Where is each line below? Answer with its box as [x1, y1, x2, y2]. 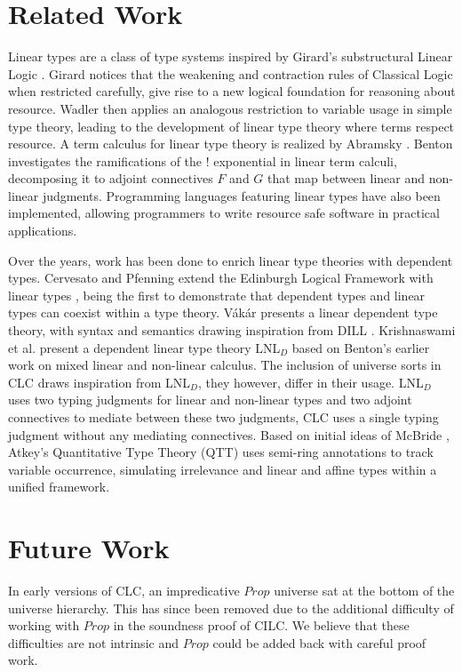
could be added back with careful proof [212, 633, 426, 652]
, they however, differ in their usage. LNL [197, 372, 424, 391]
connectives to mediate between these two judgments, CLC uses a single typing [8, 408, 439, 426]
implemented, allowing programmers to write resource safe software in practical [8, 204, 440, 222]
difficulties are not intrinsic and [8, 633, 179, 652]
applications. [8, 221, 77, 240]
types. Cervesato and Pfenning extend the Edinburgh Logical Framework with [8, 268, 434, 287]
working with [8, 616, 80, 635]
